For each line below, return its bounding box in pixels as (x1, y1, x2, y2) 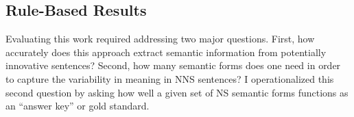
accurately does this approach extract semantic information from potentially (5, 44, 327, 59)
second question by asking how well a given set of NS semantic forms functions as (5, 85, 349, 99)
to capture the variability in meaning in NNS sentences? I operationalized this (5, 71, 334, 86)
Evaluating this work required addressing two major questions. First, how (5, 31, 315, 46)
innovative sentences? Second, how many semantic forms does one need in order (5, 58, 341, 73)
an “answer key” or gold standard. (5, 99, 150, 113)
